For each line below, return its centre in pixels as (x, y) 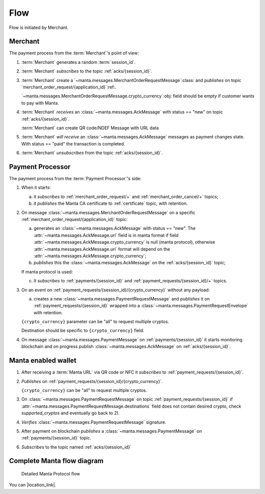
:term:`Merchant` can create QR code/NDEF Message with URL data (90, 128)
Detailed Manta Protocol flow (51, 474)
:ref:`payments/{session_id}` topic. (56, 438)
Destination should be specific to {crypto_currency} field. (83, 330)
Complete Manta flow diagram (56, 461)
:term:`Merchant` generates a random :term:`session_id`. (79, 62)
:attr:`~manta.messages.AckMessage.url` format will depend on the (102, 249)
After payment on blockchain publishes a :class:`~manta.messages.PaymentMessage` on (112, 431)
